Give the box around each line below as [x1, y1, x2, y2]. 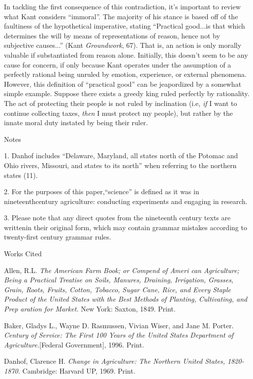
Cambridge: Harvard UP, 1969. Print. [22, 366, 135, 376]
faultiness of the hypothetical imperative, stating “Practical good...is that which [4, 21, 245, 31]
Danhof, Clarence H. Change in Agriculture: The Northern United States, [4, 356, 225, 366]
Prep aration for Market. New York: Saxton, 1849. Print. [4, 304, 176, 314]
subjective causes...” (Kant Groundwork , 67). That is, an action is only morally [4, 40, 242, 50]
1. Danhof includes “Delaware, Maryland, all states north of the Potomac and [4, 150, 238, 161]
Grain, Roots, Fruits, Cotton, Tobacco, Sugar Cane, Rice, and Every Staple [4, 284, 231, 294]
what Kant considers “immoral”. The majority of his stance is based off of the [4, 11, 238, 21]
